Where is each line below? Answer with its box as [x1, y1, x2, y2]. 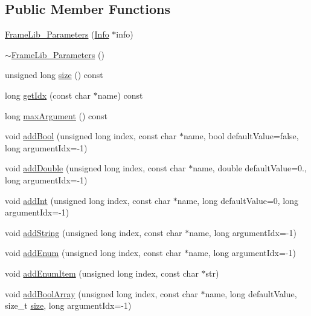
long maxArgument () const [5, 109, 108, 122]
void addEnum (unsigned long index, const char [5, 246, 182, 259]
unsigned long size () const [5, 68, 103, 81]
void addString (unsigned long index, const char [5, 226, 182, 239]
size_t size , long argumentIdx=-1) [5, 299, 132, 312]
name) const [97, 88, 143, 101]
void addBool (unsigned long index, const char [5, 130, 177, 142]
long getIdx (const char [5, 88, 91, 101]
